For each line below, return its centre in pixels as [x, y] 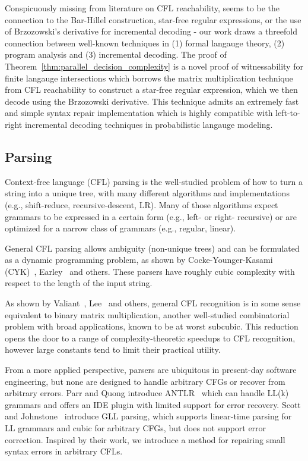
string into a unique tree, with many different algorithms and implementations [147, 193]
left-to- [288, 113]
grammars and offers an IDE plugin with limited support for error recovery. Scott [153, 404]
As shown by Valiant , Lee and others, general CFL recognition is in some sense [153, 303]
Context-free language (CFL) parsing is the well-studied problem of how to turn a [154, 181]
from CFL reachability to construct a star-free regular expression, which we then [151, 90]
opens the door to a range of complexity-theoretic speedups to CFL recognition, [150, 338]
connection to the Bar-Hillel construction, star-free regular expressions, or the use [153, 19]
